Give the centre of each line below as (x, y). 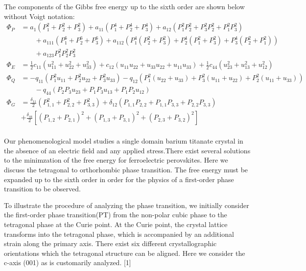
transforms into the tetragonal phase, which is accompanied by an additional (119, 234)
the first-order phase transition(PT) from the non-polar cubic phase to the (116, 215)
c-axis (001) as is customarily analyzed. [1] (68, 262)
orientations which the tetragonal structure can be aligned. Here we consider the (125, 253)
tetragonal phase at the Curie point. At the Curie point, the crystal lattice (116, 224)
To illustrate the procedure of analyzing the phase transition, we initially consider (127, 205)
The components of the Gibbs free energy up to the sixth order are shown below (124, 6)
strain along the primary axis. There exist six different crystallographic (110, 243)
